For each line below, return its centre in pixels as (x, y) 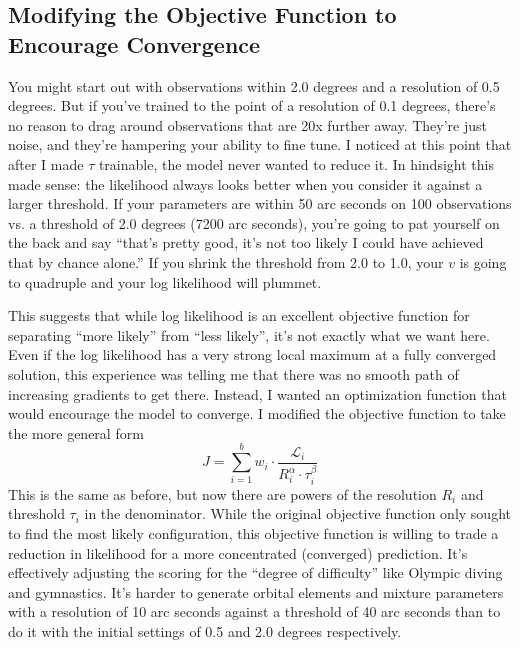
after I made (46, 163)
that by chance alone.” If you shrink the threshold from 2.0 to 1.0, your (226, 261)
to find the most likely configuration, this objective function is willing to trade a (253, 532)
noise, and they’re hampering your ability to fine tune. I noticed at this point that (260, 144)
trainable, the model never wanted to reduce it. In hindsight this (296, 163)
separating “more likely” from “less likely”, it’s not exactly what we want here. (249, 334)
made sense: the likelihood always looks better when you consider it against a (245, 183)
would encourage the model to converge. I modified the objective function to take (257, 413)
